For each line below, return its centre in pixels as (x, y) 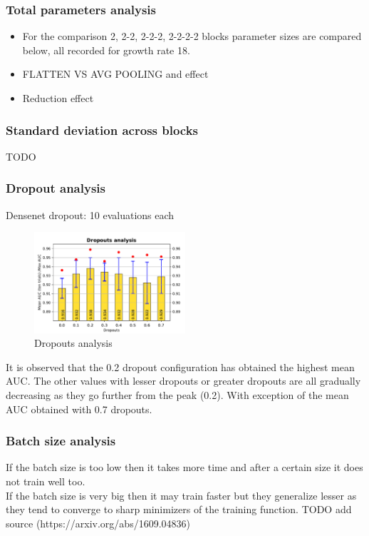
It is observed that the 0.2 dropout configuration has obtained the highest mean (180, 366)
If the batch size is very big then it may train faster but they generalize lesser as (181, 495)
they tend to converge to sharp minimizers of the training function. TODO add (179, 509)
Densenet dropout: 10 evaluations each (90, 214)
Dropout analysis (56, 188)
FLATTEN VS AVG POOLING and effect (115, 74)
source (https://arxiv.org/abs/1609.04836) (98, 523)
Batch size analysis (61, 441)
